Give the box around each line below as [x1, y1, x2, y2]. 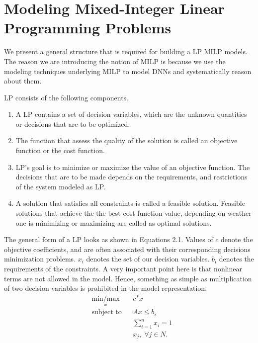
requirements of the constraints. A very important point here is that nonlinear [4, 263, 242, 273]
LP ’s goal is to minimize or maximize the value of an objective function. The [15, 162, 250, 172]
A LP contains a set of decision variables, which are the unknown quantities [15, 109, 247, 119]
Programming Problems [4, 17, 172, 38]
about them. [4, 76, 42, 86]
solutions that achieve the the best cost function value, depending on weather [15, 208, 252, 218]
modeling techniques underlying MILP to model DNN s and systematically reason [4, 66, 252, 76]
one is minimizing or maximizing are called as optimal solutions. [15, 217, 212, 228]
